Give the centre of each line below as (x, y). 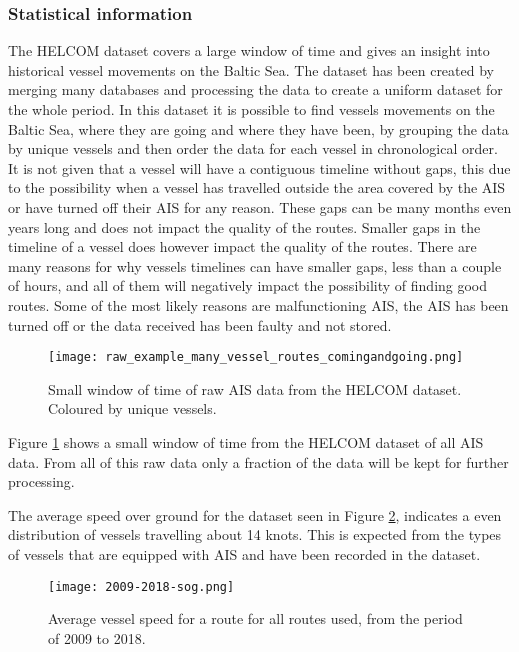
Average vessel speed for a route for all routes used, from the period (255, 618)
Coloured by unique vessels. (132, 408)
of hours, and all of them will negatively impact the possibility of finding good (248, 285)
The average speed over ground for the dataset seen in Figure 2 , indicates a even (255, 514)
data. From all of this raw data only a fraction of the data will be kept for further (258, 461)
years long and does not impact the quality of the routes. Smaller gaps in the (244, 226)
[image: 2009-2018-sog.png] (141, 586)
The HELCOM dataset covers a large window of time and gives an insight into (249, 50)
